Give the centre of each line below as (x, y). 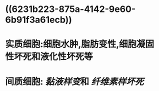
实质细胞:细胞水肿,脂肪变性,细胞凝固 (80, 44)
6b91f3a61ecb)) (39, 20)
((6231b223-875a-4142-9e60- (70, 9)
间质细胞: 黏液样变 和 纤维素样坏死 (74, 81)
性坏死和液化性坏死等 (49, 57)
